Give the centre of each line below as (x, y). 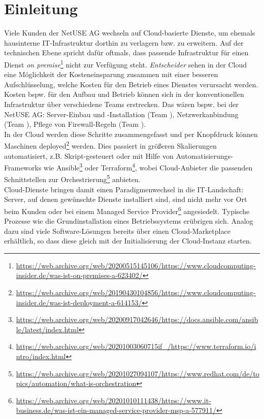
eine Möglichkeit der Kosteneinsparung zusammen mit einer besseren (111, 74)
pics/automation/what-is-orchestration (76, 383)
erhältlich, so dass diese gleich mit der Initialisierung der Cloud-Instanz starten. (128, 241)
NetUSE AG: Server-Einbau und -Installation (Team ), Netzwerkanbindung (121, 114)
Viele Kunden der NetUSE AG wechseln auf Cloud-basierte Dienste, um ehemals (130, 33)
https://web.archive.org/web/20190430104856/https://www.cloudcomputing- (136, 292)
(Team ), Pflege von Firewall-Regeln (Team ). (75, 124)
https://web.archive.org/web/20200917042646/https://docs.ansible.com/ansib (137, 319)
